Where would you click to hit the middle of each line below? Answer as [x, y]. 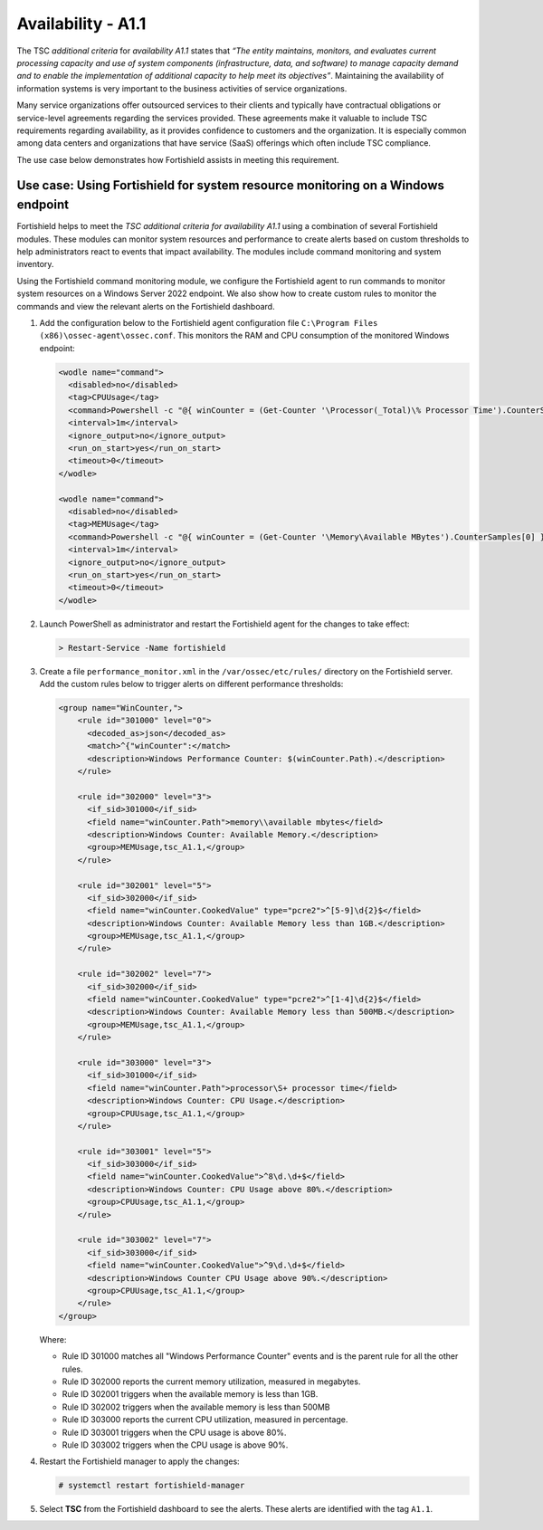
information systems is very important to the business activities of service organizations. [182, 88]
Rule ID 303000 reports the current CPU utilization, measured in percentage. [205, 1420]
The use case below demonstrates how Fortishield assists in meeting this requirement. [178, 159]
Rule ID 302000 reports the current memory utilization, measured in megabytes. [211, 1382]
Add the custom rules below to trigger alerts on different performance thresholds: [191, 684]
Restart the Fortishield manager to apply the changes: [139, 1461]
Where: [53, 1339]
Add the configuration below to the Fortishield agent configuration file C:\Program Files [209, 322]
